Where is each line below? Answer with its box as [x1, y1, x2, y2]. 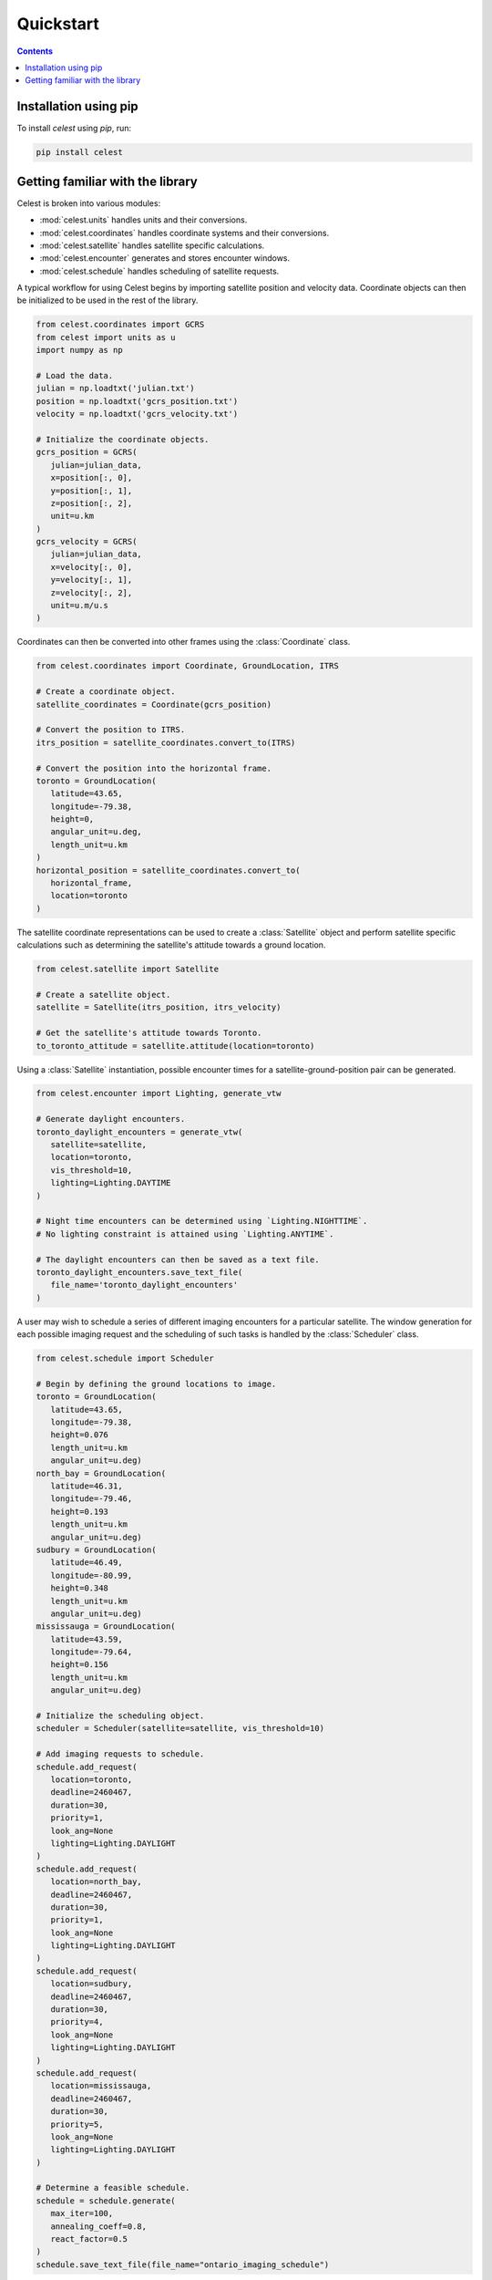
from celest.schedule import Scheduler [36, 1353, 214, 1363]
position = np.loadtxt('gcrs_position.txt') [36, 396, 239, 406]
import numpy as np [36, 345, 123, 356]
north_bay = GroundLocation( [36, 1468, 167, 1478]
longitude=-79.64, [50, 1647, 133, 1657]
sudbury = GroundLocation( [36, 1544, 157, 1555]
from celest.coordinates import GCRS [36, 319, 205, 330]
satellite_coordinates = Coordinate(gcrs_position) [36, 699, 272, 710]
